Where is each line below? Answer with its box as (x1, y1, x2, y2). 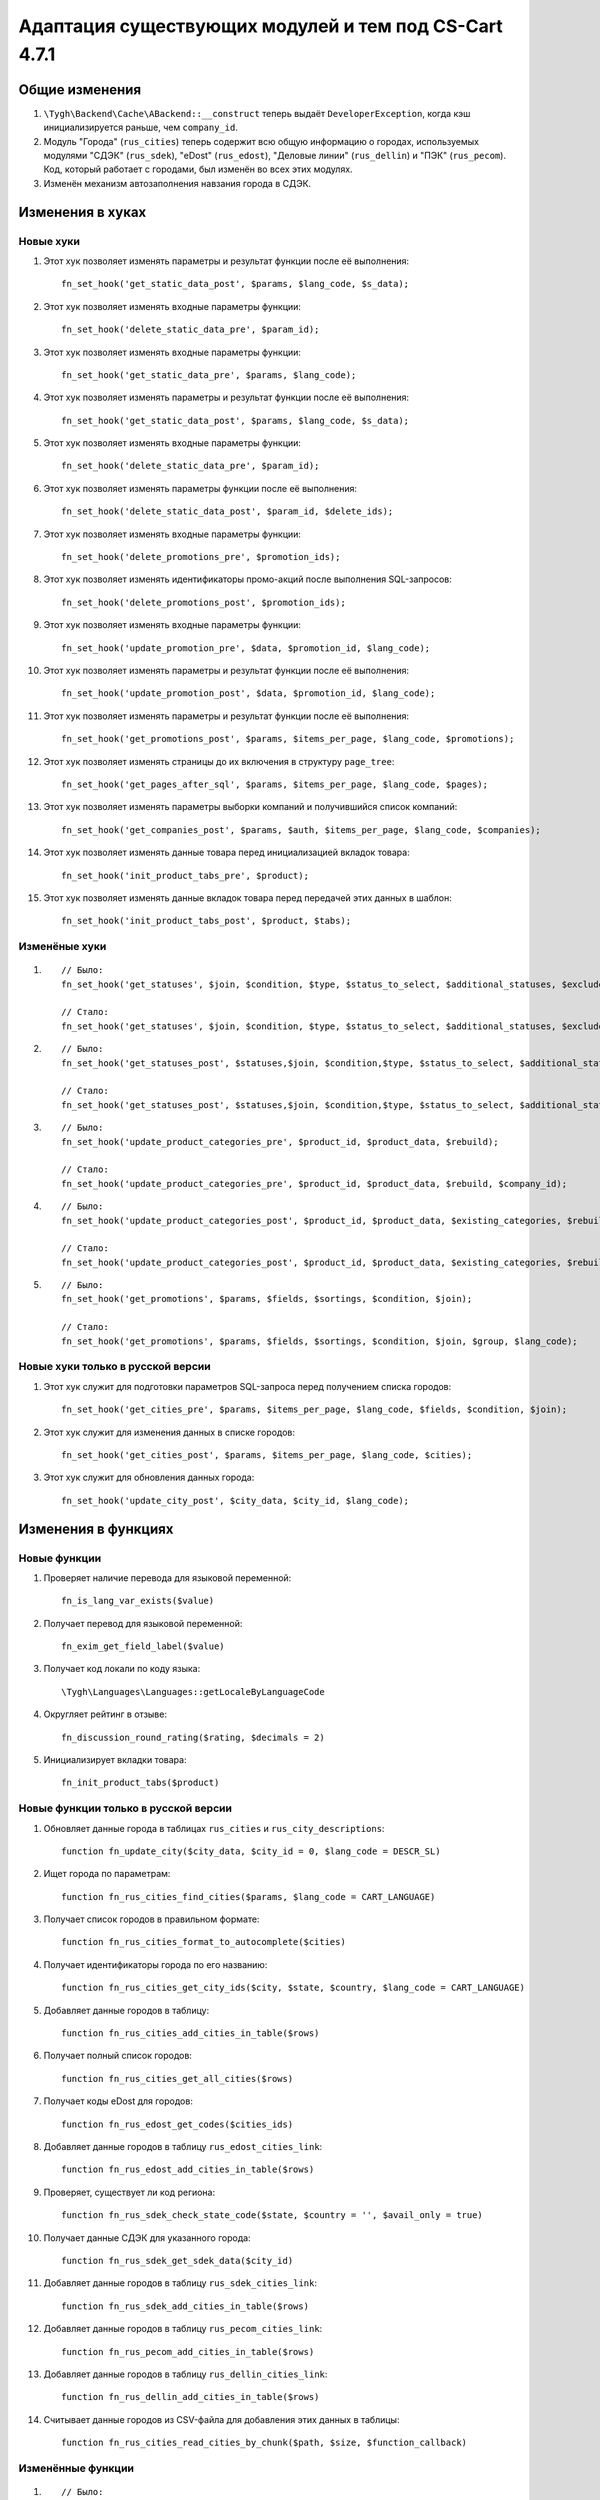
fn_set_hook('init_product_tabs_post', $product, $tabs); (61, 915, 352, 927)
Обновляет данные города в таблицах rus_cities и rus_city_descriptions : (43, 1822, 385, 1834)
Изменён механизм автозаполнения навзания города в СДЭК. (43, 177, 312, 189)
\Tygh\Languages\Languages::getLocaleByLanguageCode (61, 1686, 325, 1697)
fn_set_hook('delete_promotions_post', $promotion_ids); (61, 596, 347, 608)
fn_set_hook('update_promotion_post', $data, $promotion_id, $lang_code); (61, 688, 436, 699)
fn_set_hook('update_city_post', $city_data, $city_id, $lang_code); (61, 1495, 410, 1506)
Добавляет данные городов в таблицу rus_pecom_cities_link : (43, 2323, 323, 2335)
